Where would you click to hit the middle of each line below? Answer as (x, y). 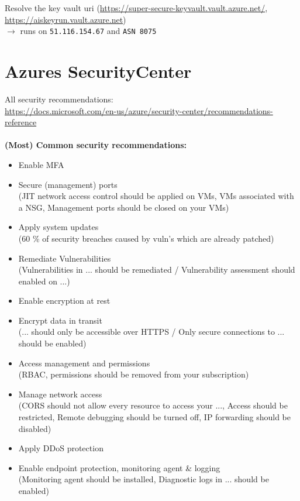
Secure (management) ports (68, 184)
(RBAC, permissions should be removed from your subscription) (134, 374)
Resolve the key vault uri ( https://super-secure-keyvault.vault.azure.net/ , (136, 8)
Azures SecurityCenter (98, 71)
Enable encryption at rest (64, 301)
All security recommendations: (59, 99)
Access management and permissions (84, 363)
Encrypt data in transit (60, 320)
